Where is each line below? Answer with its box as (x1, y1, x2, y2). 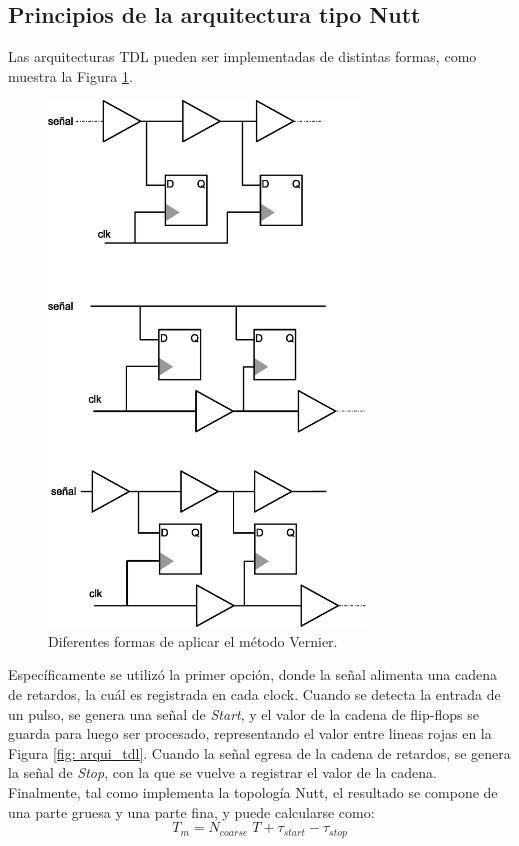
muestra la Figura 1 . (8, 65, 133, 86)
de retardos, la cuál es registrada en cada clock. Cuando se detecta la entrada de (8, 684, 501, 705)
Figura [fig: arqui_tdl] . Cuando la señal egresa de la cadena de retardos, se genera (8, 742, 511, 763)
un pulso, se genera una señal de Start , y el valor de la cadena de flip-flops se (8, 703, 479, 724)
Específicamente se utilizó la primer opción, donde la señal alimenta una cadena (8, 664, 497, 685)
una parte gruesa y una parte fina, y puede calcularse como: (8, 801, 375, 822)
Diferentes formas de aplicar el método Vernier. (48, 630, 338, 651)
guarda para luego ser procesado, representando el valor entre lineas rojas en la (8, 723, 492, 744)
